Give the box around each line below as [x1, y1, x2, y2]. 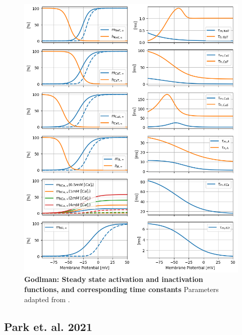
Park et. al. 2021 [4, 318, 92, 334]
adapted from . [24, 294, 70, 304]
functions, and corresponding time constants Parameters [24, 283, 219, 294]
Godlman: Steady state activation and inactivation [24, 274, 203, 284]
